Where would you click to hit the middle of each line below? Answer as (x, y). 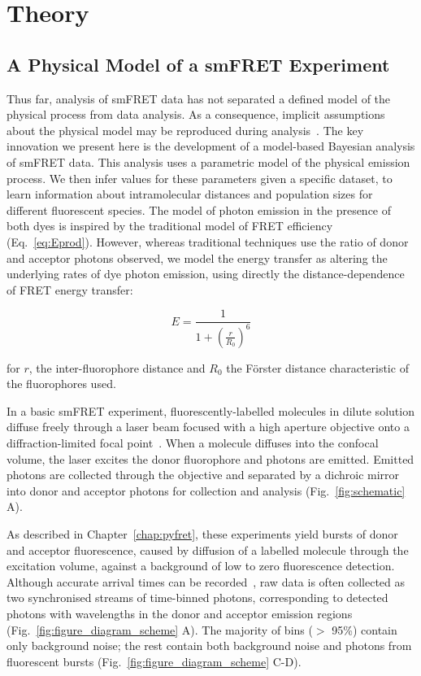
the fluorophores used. (61, 384)
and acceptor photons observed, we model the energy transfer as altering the (197, 257)
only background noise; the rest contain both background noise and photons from (209, 645)
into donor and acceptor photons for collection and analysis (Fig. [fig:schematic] (206, 490)
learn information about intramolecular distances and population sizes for (190, 194)
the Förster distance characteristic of (317, 367)
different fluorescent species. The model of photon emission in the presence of (199, 209)
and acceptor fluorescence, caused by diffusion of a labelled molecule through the (208, 550)
